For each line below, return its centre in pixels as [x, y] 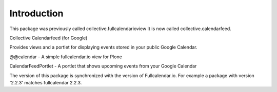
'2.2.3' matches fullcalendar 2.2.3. [46, 82]
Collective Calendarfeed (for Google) [48, 38]
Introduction [36, 13]
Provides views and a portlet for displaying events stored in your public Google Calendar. [103, 47]
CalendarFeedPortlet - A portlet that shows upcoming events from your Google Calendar [103, 66]
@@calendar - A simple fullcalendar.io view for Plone [66, 57]
